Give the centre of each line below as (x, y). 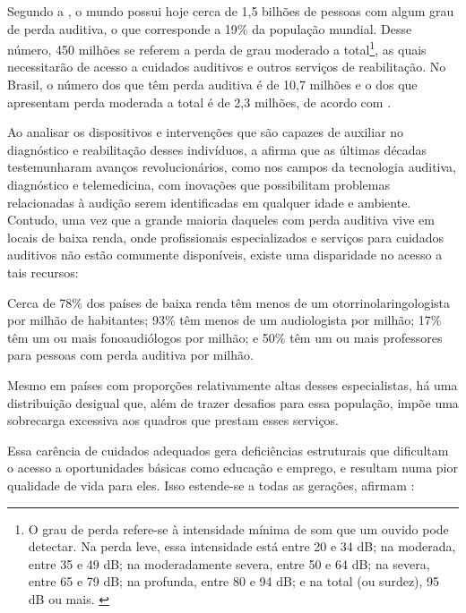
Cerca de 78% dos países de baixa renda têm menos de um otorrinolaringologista (229, 302)
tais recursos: (43, 272)
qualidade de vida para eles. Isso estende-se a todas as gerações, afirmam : (211, 485)
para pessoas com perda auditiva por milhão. (130, 355)
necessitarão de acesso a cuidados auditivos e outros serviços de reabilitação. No (227, 67)
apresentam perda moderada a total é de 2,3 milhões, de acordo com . (199, 102)
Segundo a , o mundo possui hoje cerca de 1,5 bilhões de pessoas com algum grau (231, 11)
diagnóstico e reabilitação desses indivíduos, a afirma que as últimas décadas (217, 149)
